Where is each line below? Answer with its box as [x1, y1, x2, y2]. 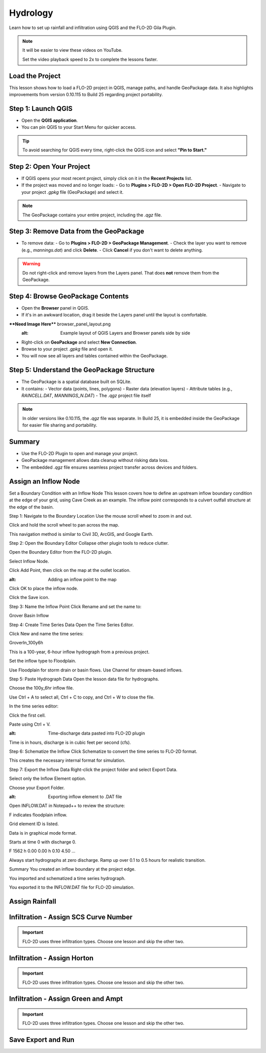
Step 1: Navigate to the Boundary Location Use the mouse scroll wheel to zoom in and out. [9, 513, 192, 519]
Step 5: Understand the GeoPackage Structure [9, 366, 155, 374]
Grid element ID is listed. [9, 821, 59, 827]
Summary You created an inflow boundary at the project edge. [9, 866, 136, 872]
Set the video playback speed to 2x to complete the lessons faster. [22, 56, 158, 62]
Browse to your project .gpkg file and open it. [21, 346, 113, 352]
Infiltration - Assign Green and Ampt [9, 995, 123, 1003]
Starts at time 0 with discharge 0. [9, 839, 76, 845]
